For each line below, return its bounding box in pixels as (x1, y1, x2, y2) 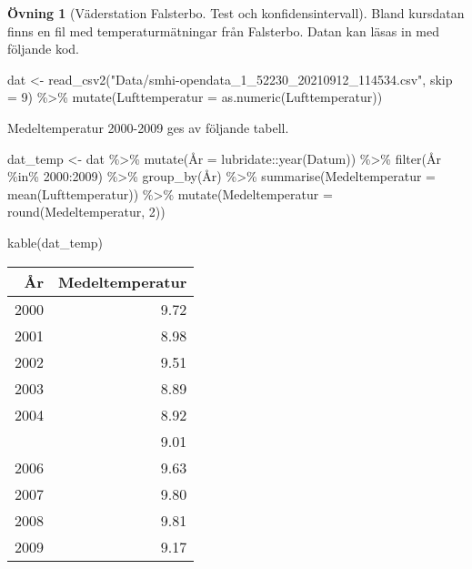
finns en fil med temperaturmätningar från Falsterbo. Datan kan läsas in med (7, 21, 439, 40)
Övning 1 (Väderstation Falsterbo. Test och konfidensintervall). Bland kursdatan (7, 4, 465, 22)
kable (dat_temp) (7, 232, 104, 251)
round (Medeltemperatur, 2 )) (7, 202, 166, 221)
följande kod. (7, 39, 79, 58)
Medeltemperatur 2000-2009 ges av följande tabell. (7, 117, 289, 137)
